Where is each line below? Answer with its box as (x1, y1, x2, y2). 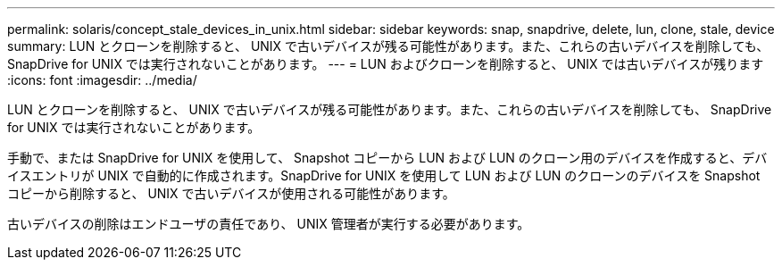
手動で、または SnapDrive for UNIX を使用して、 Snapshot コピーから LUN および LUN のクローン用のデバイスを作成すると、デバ (7, 150, 768, 165)
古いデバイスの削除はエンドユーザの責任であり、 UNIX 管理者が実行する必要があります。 (7, 216, 530, 231)
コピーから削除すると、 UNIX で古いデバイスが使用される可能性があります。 (7, 186, 455, 201)
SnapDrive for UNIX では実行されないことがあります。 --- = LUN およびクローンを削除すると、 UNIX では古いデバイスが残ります (7, 56, 764, 71)
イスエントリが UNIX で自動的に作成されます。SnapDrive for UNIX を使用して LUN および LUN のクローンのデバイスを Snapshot (7, 168, 761, 183)
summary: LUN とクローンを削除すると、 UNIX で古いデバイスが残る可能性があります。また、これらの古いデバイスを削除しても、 (7, 38, 770, 54)
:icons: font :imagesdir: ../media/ (7, 72, 197, 88)
